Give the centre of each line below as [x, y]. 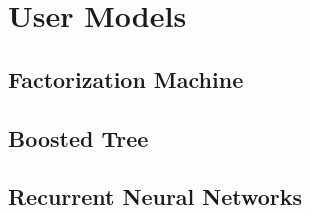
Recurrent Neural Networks [155, 196]
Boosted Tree [78, 137]
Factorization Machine [126, 78]
